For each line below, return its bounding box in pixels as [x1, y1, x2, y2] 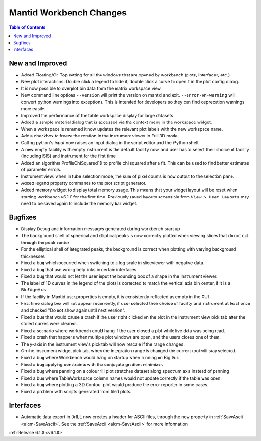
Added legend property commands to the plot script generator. [21, 180, 146, 186]
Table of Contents [9, 24, 46, 30]
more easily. [21, 106, 45, 111]
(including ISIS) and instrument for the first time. [21, 153, 117, 159]
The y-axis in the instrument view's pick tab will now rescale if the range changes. [21, 341, 185, 347]
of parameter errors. [21, 167, 62, 173]
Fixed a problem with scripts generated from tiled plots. [21, 389, 131, 395]
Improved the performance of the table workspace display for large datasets [21, 112, 174, 118]
